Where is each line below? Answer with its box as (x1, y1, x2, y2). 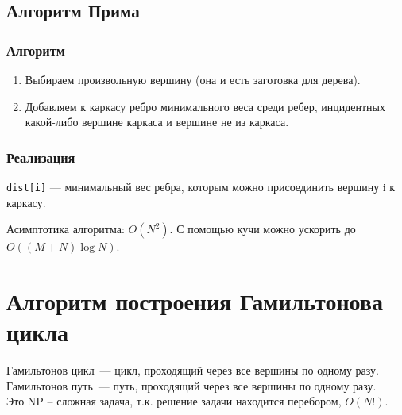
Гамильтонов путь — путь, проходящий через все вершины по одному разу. (6, 377, 377, 394)
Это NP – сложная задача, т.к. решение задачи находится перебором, (6, 393, 342, 409)
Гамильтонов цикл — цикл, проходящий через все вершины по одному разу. (6, 362, 379, 378)
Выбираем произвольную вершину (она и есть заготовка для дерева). (25, 71, 361, 87)
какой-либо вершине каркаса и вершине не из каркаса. (25, 113, 289, 130)
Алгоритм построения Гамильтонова (6, 285, 383, 317)
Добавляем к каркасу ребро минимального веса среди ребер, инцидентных (25, 98, 385, 114)
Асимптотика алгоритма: (6, 221, 125, 237)
